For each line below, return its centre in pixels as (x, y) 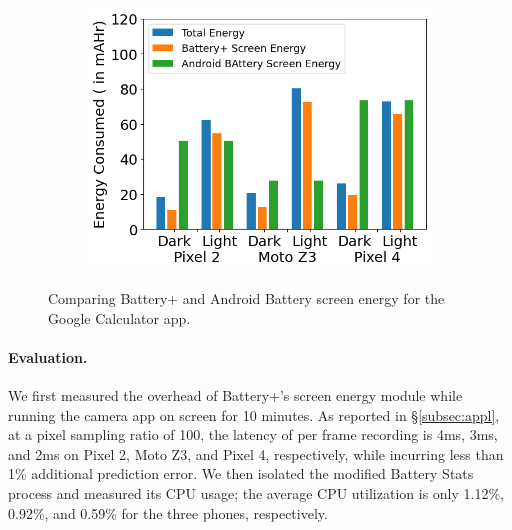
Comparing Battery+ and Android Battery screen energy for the (246, 298)
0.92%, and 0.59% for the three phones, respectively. (168, 512)
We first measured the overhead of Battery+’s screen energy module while (235, 394)
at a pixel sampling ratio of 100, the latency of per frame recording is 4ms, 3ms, (253, 434)
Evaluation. (48, 356)
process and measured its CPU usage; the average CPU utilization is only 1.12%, (256, 492)
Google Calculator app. (119, 317)
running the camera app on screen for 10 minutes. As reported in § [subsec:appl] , (254, 414)
